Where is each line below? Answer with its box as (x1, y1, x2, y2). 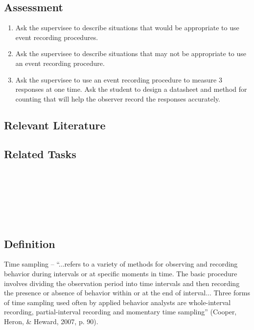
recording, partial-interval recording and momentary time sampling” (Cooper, (4, 307, 237, 317)
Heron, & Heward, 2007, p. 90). (4, 316, 98, 326)
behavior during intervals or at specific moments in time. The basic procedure (4, 268, 237, 278)
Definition (4, 236, 55, 251)
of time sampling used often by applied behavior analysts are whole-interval (4, 297, 231, 307)
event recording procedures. (15, 32, 98, 42)
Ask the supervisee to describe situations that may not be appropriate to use (15, 48, 247, 59)
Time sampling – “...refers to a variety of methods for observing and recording (4, 259, 238, 269)
